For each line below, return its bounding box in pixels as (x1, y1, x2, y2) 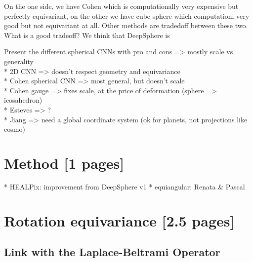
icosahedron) (4, 95, 42, 105)
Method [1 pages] (4, 152, 125, 173)
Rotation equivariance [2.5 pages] (4, 210, 235, 230)
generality (4, 56, 34, 66)
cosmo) (4, 124, 25, 134)
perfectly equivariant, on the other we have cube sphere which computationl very (4, 10, 250, 21)
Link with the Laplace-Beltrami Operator (4, 244, 220, 260)
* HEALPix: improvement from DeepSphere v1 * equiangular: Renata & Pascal (4, 181, 245, 191)
